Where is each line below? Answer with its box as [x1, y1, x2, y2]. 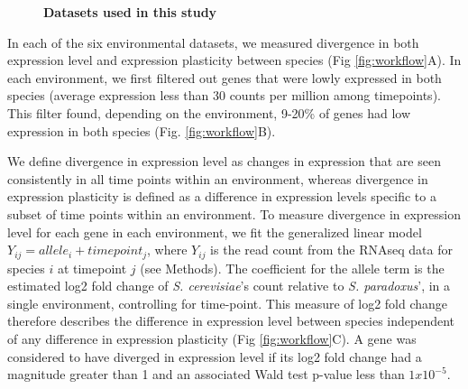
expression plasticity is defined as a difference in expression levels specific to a [7, 187, 436, 206]
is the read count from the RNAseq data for [210, 240, 453, 259]
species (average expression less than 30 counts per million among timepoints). [7, 86, 441, 105]
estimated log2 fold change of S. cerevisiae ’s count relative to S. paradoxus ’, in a [7, 276, 451, 295]
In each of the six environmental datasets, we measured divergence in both [7, 32, 419, 51]
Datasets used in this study [43, 3, 217, 21]
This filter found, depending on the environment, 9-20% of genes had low [7, 103, 411, 122]
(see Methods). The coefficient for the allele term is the [140, 258, 445, 277]
